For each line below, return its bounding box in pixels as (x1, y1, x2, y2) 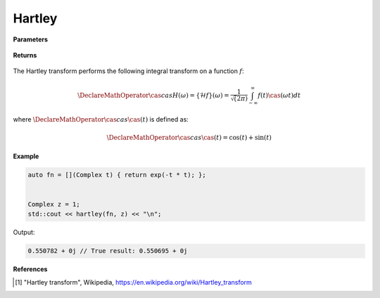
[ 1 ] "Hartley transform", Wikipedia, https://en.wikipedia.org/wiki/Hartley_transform (15, 278, 253, 286)
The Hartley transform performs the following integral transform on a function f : (13, 67, 244, 75)
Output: (13, 228, 35, 237)
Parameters (13, 35, 49, 44)
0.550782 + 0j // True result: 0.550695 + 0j (27, 247, 188, 255)
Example (13, 152, 39, 160)
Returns (13, 51, 37, 59)
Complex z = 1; (27, 200, 80, 208)
